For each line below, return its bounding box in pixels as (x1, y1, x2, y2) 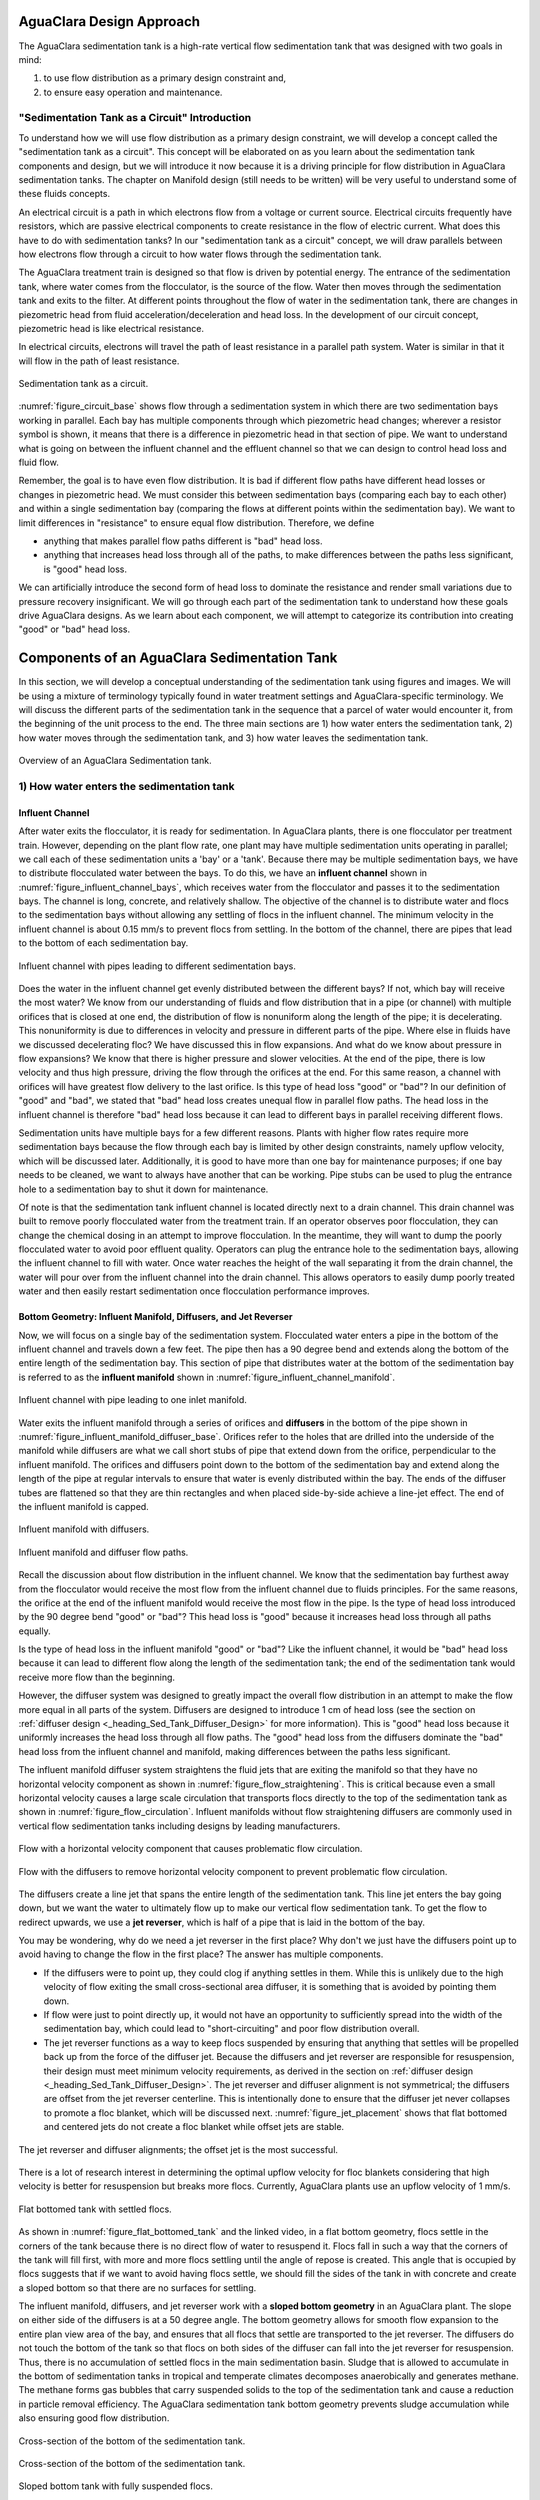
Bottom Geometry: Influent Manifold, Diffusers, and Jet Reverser (18, 1311, 294, 1323)
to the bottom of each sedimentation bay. (18, 937, 189, 949)
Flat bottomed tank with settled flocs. (18, 2203, 172, 2215)
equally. (18, 1625, 52, 1637)
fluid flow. (18, 456, 59, 469)
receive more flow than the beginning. (18, 1671, 175, 1683)
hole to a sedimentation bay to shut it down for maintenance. (18, 1183, 269, 1195)
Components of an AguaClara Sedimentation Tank (18, 650, 338, 667)
